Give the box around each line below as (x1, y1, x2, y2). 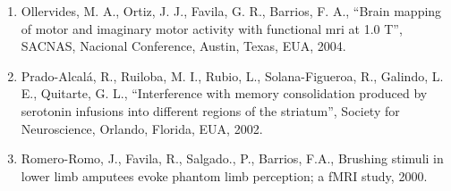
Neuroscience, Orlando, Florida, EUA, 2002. (21, 119, 263, 137)
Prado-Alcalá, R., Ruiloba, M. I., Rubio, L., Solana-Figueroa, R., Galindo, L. (21, 66, 444, 85)
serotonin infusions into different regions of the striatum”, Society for (21, 101, 400, 120)
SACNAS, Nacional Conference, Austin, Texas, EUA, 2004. (21, 37, 346, 55)
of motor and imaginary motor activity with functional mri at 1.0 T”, (21, 19, 403, 37)
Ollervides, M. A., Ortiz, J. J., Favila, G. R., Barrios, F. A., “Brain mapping (21, 2, 442, 20)
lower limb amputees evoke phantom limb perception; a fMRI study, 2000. (21, 166, 428, 185)
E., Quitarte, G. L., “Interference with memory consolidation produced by (21, 84, 428, 103)
